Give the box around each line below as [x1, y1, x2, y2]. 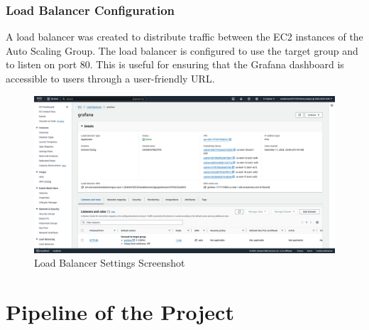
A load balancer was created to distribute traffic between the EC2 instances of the [6, 29, 363, 44]
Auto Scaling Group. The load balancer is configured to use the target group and [6, 43, 358, 58]
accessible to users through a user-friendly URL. [6, 71, 215, 85]
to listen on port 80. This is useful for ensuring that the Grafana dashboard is [6, 57, 344, 72]
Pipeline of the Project [6, 297, 234, 326]
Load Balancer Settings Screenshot [34, 255, 185, 270]
